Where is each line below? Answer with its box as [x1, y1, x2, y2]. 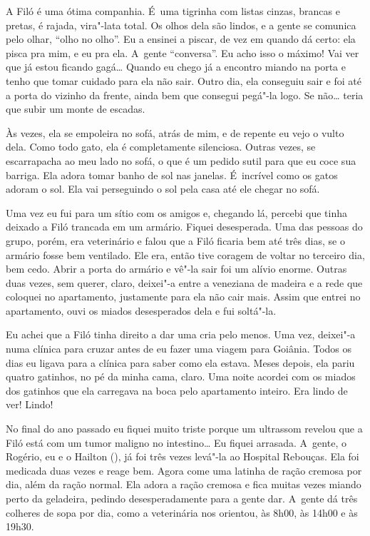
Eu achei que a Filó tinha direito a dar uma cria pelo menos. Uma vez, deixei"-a [6, 327, 356, 342]
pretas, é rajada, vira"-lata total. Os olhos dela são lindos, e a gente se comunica [6, 17, 356, 32]
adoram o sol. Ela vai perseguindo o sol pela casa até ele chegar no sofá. [6, 181, 320, 196]
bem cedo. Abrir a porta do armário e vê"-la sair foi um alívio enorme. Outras [6, 261, 347, 276]
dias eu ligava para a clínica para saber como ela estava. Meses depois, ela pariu [6, 355, 355, 370]
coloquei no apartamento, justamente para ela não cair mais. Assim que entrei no [6, 289, 361, 304]
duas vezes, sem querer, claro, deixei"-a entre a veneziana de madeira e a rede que [6, 275, 363, 290]
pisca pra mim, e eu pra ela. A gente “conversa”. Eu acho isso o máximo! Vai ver [6, 45, 359, 60]
